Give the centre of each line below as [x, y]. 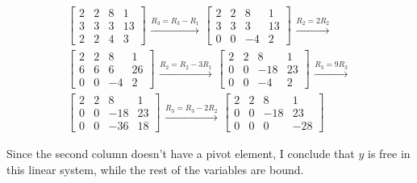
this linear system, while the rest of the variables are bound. [155, 169]
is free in [389, 154]
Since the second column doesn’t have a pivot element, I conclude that [181, 154]
